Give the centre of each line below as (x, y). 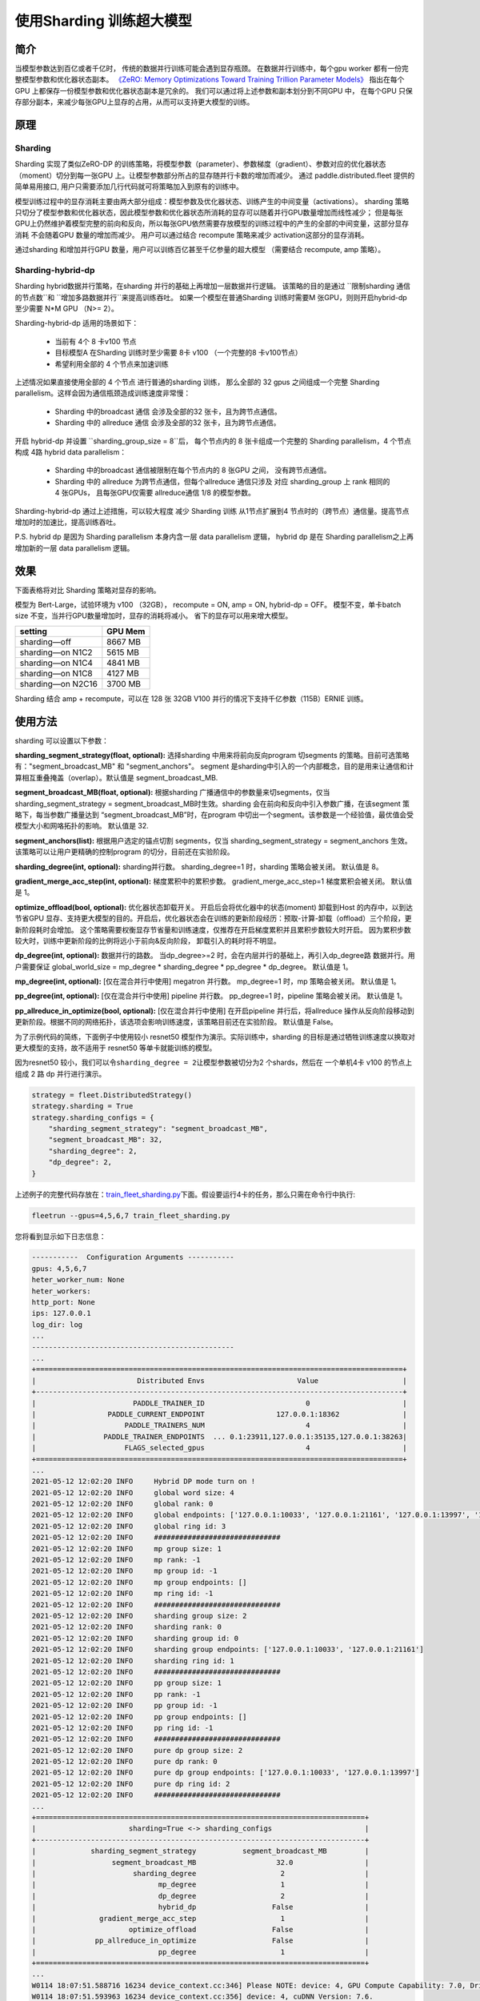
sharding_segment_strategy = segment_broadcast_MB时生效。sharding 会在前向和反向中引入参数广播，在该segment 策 (212, 804)
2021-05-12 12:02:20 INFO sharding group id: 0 (135, 1638)
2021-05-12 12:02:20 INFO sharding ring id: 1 (133, 1660)
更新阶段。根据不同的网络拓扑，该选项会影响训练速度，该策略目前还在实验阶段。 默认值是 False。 (176, 1022)
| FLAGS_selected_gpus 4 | (219, 1448)
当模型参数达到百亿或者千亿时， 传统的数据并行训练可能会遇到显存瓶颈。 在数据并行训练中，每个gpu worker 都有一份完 (212, 69)
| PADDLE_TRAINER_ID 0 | (219, 1403)
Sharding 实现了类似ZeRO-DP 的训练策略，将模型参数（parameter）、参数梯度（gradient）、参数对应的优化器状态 (200, 164)
